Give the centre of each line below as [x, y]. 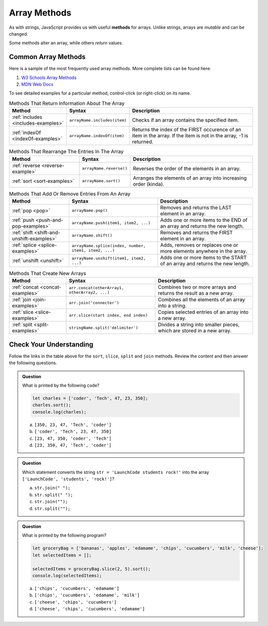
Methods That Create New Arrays [48, 274]
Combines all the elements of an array [201, 300]
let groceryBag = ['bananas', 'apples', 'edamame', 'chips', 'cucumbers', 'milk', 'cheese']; [148, 548]
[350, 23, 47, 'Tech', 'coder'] [73, 425]
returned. [143, 142]
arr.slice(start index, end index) [108, 315]
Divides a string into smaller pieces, [199, 325]
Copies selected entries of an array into [203, 312]
